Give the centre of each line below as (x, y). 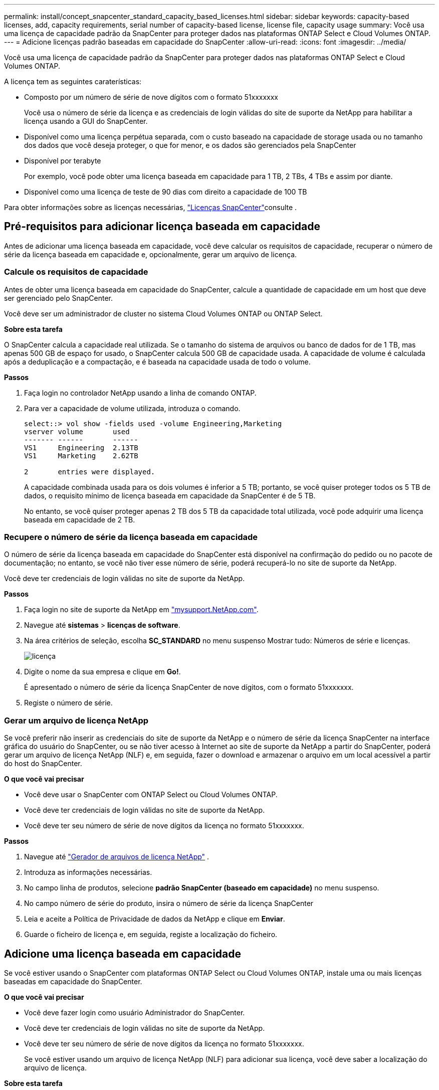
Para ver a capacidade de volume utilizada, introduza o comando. (132, 408)
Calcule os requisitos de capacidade (76, 272)
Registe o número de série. (68, 703)
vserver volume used (77, 431)
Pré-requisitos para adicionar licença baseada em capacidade (162, 227)
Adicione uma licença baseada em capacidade (123, 954)
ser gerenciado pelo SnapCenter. (58, 298)
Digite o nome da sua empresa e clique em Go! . (102, 672)
